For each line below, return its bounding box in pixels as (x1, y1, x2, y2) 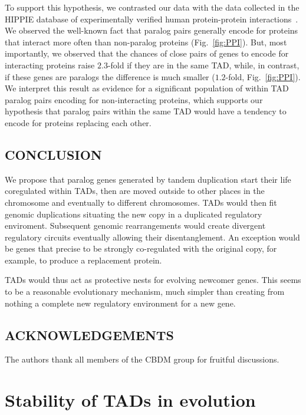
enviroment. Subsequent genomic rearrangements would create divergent (5, 219, 266, 232)
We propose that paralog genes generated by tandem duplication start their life (5, 173, 291, 185)
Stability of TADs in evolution (5, 388, 256, 412)
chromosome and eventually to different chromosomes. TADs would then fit (5, 196, 277, 208)
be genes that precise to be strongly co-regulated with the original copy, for (5, 242, 277, 255)
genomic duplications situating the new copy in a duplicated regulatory (5, 207, 262, 220)
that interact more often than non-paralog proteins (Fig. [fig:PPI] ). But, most (5, 35, 287, 48)
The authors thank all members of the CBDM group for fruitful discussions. (5, 353, 279, 365)
